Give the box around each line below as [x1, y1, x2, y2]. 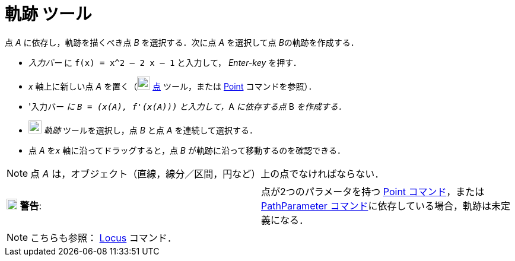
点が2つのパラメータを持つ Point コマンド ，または [261, 185, 485, 198]
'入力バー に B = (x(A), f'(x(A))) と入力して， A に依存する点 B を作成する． [28, 101, 346, 112]
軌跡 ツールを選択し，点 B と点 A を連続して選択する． [43, 125, 258, 135]
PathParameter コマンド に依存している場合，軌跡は [261, 199, 491, 212]
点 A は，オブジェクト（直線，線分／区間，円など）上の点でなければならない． [30, 167, 384, 180]
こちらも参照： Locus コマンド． [30, 231, 177, 244]
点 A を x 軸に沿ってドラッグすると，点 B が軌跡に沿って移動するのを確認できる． [28, 145, 345, 155]
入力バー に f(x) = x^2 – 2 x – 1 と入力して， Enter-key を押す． [28, 57, 301, 68]
